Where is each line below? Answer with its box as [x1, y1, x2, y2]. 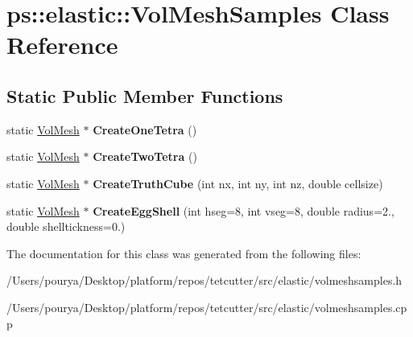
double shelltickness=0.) [6, 218, 126, 235]
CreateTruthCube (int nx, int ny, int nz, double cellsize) [93, 175, 383, 191]
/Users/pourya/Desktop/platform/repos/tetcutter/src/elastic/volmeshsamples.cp [6, 298, 407, 315]
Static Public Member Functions [6, 83, 283, 108]
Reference [6, 28, 118, 61]
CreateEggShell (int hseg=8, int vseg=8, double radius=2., [93, 202, 394, 219]
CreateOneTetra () [93, 121, 197, 138]
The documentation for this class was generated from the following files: [6, 245, 361, 261]
